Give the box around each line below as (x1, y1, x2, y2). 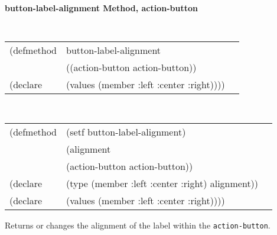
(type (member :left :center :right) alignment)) (66, 176, 259, 190)
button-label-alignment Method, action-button (5, 2, 198, 14)
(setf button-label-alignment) (66, 124, 186, 139)
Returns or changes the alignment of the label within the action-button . (5, 218, 271, 231)
